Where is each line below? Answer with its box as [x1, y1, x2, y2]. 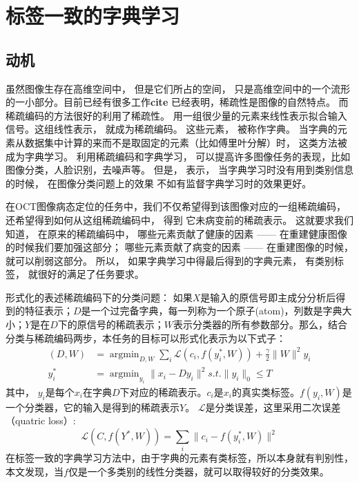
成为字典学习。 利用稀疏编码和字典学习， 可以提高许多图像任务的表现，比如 [6, 149, 351, 163]
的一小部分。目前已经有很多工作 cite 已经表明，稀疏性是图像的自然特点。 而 [6, 95, 349, 109]
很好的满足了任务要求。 [37, 267, 144, 281]
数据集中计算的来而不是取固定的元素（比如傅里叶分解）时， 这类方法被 [24, 135, 347, 149]
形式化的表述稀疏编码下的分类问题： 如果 [6, 290, 193, 304]
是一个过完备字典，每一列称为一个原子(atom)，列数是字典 [81, 303, 342, 318]
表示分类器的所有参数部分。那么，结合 [173, 317, 347, 332]
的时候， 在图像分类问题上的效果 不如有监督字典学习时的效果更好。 [6, 176, 312, 190]
